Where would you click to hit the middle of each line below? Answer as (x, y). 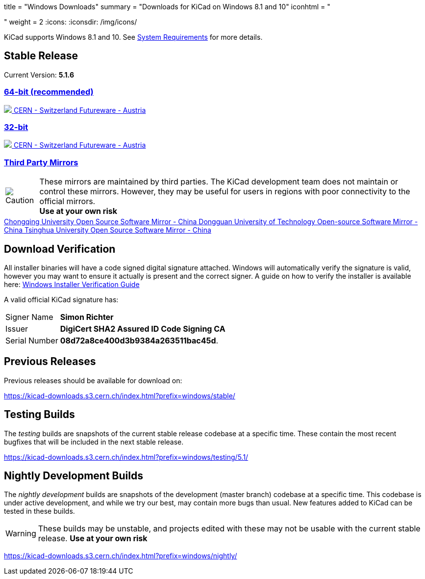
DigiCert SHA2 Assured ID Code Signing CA (143, 329)
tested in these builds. (39, 511)
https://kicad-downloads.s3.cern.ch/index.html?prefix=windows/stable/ (120, 395)
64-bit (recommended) (49, 92)
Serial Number (32, 340)
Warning (21, 534)
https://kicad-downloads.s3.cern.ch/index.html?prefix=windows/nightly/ (121, 556)
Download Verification (60, 249)
